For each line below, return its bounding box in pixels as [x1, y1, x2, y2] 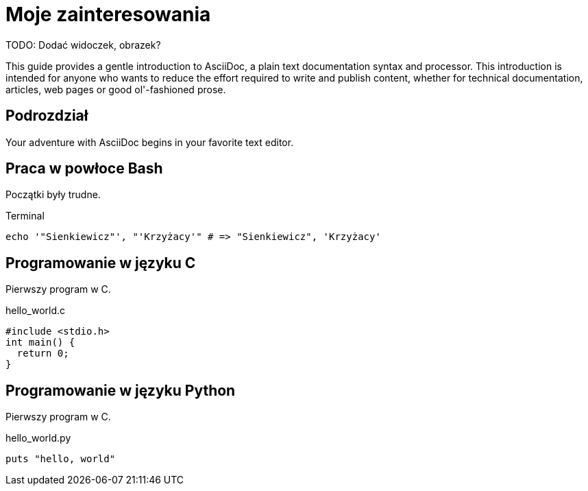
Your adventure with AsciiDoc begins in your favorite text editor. [5, 136, 294, 148]
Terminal [5, 210, 45, 222]
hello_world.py [5, 432, 71, 444]
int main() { [5, 337, 75, 348]
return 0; [16, 348, 69, 359]
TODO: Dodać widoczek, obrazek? [5, 38, 161, 51]
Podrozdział [5, 107, 88, 125]
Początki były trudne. [5, 189, 101, 201]
